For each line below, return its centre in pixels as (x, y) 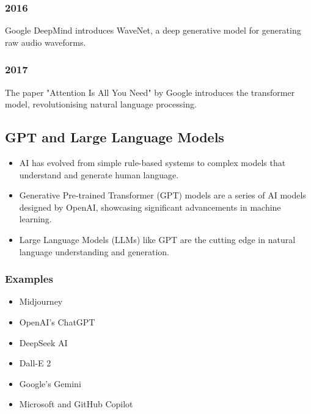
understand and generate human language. (99, 174)
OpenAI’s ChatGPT (57, 321)
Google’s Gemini (50, 383)
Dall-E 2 (35, 363)
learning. (35, 219)
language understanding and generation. (94, 251)
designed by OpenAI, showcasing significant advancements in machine (150, 207)
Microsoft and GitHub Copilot (76, 404)
